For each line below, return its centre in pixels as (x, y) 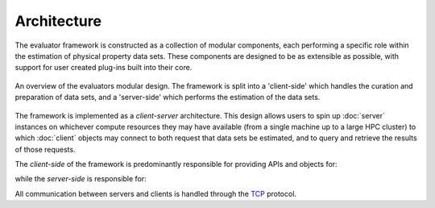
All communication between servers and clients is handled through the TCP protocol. (156, 193)
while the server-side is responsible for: (81, 179)
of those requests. (45, 149)
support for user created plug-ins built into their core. (104, 68)
